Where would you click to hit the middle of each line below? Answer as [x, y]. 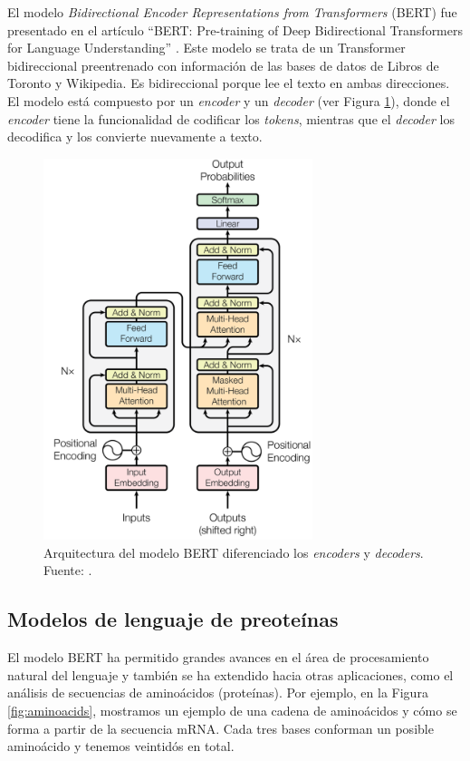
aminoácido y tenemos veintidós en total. [121, 746]
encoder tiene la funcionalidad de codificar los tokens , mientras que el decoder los [231, 118]
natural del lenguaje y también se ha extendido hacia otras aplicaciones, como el [230, 674]
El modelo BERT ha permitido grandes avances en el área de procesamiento [218, 657]
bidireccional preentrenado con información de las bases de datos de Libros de [223, 65]
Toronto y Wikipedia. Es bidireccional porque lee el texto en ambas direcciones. [229, 83]
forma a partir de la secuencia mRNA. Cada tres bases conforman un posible [221, 728]
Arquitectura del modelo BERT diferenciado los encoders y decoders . [234, 552]
